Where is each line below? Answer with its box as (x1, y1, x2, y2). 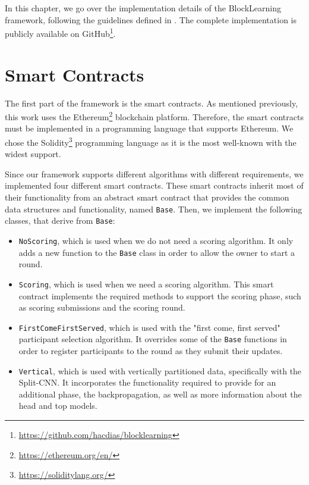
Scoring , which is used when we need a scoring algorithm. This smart (18, 277, 274, 290)
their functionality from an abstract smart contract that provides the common (5, 191, 289, 204)
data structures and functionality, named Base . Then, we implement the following (5, 202, 302, 215)
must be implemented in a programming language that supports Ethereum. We (5, 122, 294, 134)
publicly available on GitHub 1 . (5, 26, 116, 39)
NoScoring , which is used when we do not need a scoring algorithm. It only (18, 234, 294, 246)
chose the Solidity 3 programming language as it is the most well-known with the (5, 134, 297, 148)
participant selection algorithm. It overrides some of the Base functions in (18, 333, 287, 345)
